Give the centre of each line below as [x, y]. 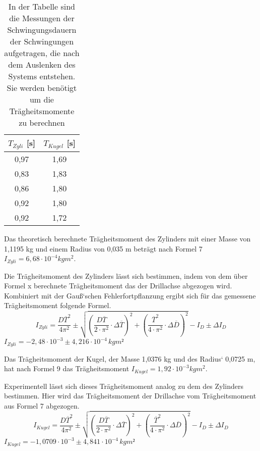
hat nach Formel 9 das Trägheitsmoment [67, 368]
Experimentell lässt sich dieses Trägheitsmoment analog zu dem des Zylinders [124, 386]
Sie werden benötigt [42, 88]
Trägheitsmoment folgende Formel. [58, 305]
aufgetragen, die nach [42, 53]
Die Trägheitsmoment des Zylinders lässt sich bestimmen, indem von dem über [126, 275]
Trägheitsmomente [42, 111]
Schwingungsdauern [42, 30]
